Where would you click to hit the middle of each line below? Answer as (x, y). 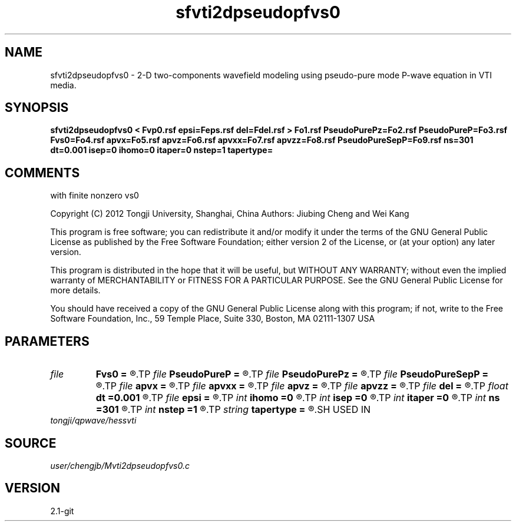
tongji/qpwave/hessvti (93, 421)
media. (63, 85)
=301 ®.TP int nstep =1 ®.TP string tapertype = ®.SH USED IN (233, 410)
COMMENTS (42, 173)
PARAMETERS (47, 341)
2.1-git (62, 511)
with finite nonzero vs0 (95, 196)
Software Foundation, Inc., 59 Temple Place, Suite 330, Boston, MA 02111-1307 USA (213, 319)
